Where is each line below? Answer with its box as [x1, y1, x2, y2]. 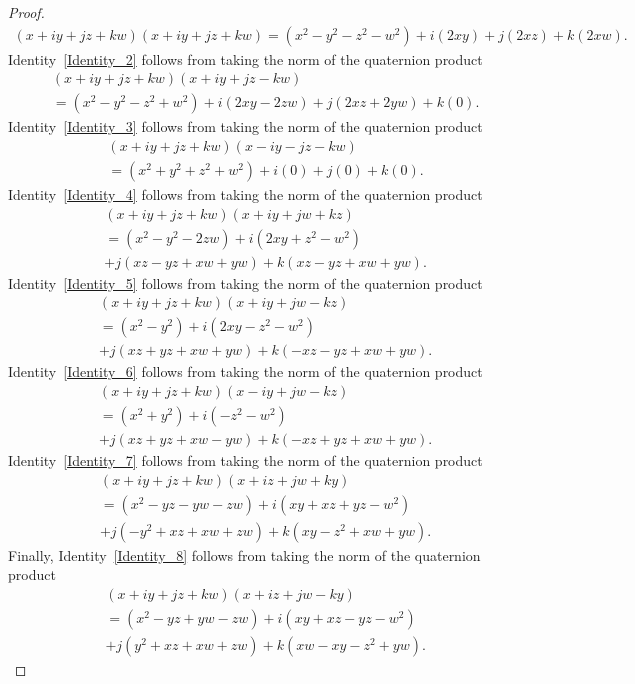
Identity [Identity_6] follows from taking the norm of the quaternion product [8, 361, 483, 382]
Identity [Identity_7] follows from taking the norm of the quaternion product [8, 450, 483, 470]
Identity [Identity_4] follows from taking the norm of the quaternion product [8, 183, 483, 204]
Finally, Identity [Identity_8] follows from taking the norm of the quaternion [8, 544, 481, 565]
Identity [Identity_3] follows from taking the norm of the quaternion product [8, 116, 483, 137]
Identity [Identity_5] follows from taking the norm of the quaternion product [8, 272, 483, 293]
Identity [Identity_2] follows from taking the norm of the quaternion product [8, 48, 483, 69]
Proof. [8, 2, 45, 22]
